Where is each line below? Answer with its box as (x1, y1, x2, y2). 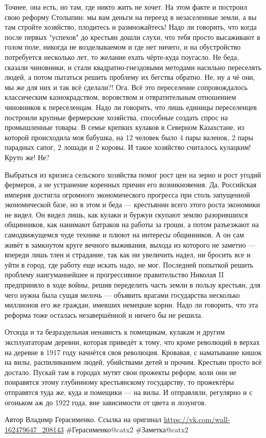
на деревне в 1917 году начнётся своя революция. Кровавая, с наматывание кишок (5, 346, 262, 357)
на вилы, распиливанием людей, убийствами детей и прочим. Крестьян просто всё (5, 357, 262, 367)
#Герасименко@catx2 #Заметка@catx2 (66, 424, 189, 434)
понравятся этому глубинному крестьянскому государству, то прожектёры (5, 377, 234, 387)
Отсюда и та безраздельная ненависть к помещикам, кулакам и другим (5, 326, 225, 337)
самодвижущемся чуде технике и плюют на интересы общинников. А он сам (5, 229, 244, 240)
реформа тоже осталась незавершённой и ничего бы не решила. (5, 309, 203, 320)
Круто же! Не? (5, 151, 50, 162)
